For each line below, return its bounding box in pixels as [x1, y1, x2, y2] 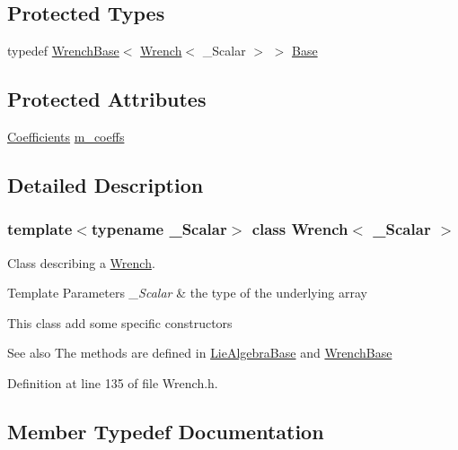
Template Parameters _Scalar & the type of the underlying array [7, 283, 367, 302]
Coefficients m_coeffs [7, 127, 125, 145]
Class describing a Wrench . [7, 253, 155, 272]
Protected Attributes [7, 85, 207, 113]
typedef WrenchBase [7, 41, 119, 60]
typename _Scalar [91, 218, 227, 240]
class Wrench [251, 218, 348, 240]
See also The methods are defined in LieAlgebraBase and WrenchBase [7, 343, 392, 362]
